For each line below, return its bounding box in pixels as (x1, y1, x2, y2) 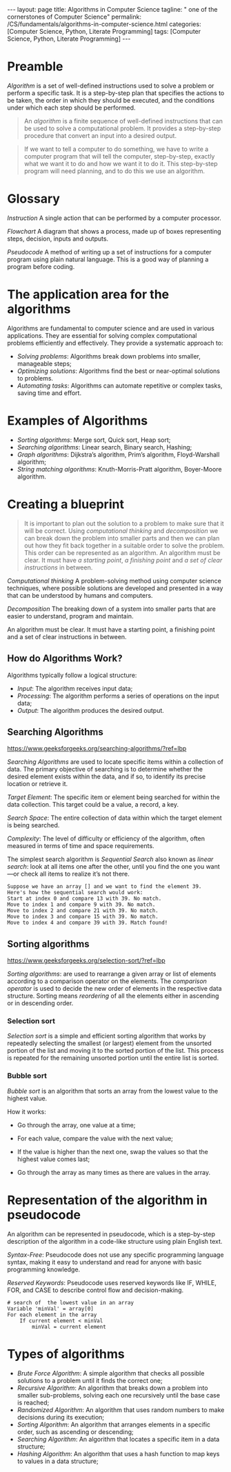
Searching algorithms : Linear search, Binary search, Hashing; (17, 443, 192, 451)
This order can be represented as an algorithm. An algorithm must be (23, 548, 221, 556)
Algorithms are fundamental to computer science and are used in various (7, 324, 215, 332)
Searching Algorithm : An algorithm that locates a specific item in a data (17, 1435, 220, 1443)
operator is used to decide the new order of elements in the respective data (7, 985, 222, 993)
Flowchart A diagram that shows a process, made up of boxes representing (7, 227, 221, 235)
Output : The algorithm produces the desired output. (17, 706, 164, 714)
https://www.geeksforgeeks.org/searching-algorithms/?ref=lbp (7, 745, 187, 753)
